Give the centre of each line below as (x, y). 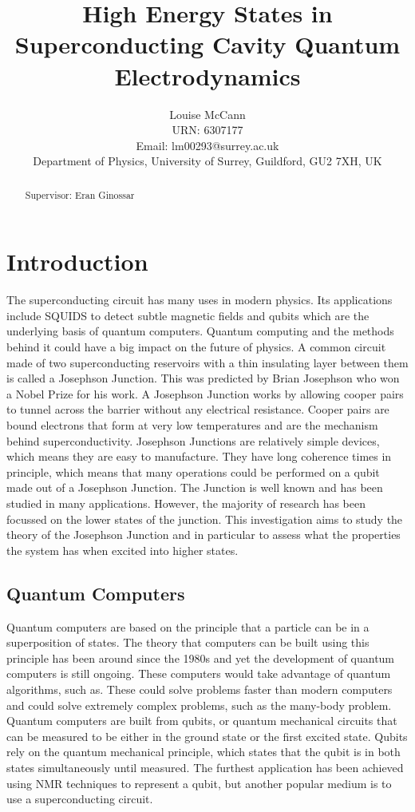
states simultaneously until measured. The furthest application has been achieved (205, 767)
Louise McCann (207, 114)
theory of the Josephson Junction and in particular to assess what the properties (204, 535)
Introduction (77, 261)
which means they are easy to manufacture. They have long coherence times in (199, 456)
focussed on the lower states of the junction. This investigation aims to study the (205, 519)
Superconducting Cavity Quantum (207, 44)
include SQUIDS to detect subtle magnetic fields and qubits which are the (188, 315)
